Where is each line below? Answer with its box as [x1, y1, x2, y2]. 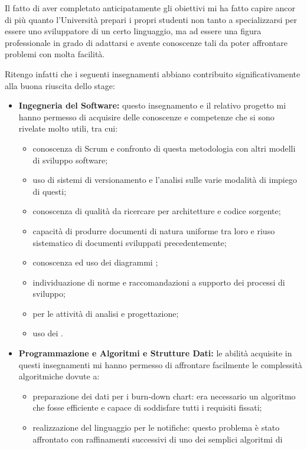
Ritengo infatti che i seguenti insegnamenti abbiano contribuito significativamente [5, 67, 301, 80]
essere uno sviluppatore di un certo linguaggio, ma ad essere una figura [5, 25, 262, 37]
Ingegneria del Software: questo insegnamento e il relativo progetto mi [18, 99, 286, 112]
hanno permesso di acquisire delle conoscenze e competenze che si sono [18, 110, 275, 123]
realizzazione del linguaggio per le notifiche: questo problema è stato [32, 421, 280, 434]
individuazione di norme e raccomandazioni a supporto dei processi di [32, 276, 285, 288]
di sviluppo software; [32, 153, 108, 166]
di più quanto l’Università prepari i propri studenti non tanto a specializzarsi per [5, 13, 297, 25]
